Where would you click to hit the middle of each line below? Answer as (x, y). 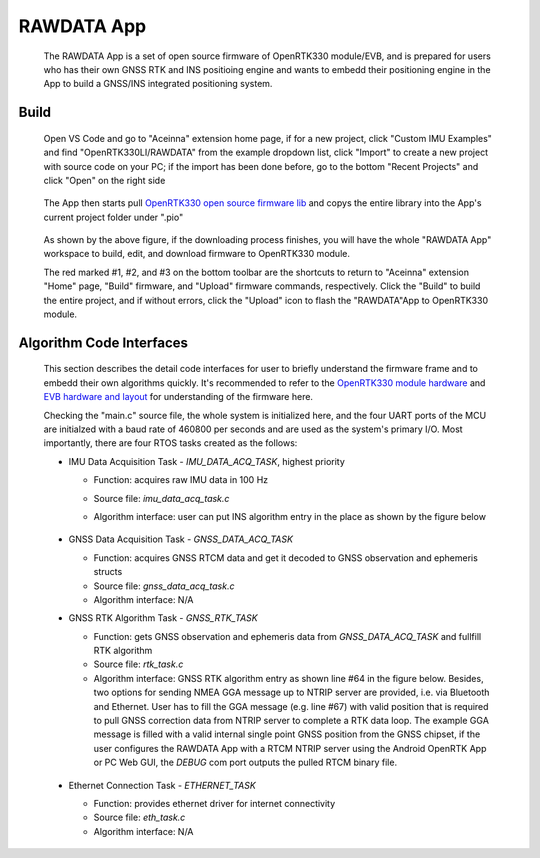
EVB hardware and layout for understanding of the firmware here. (178, 397)
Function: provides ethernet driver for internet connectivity (214, 803)
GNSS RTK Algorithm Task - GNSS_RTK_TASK (163, 618)
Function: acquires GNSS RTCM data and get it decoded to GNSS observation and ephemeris (286, 557)
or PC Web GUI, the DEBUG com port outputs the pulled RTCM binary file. (245, 762)
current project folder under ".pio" (113, 217)
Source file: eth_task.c (139, 817)
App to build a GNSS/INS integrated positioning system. (158, 84)
